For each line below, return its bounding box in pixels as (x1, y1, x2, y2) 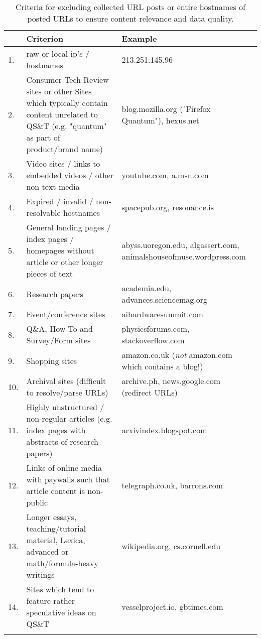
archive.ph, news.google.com (121, 375, 221, 387)
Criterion (26, 33, 64, 44)
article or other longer (26, 256, 103, 268)
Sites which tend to (26, 583, 94, 595)
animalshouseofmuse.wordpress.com (121, 250, 246, 262)
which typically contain (26, 97, 108, 108)
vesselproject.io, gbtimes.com (121, 600, 223, 612)
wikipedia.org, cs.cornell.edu (121, 540, 221, 552)
